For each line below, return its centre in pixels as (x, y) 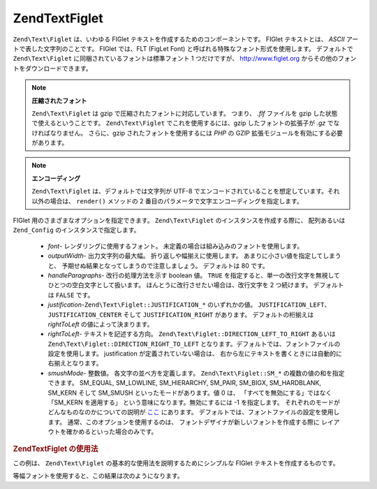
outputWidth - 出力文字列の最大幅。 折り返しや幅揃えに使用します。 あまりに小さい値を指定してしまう (194, 256)
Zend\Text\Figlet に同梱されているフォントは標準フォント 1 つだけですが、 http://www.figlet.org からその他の (176, 59)
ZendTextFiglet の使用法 (56, 448)
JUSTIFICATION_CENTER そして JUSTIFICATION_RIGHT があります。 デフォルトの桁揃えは (181, 314)
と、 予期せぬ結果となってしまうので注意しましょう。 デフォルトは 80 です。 (158, 265)
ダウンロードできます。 (58, 68)
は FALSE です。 (71, 295)
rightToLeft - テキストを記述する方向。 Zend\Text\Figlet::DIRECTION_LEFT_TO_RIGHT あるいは (192, 334)
